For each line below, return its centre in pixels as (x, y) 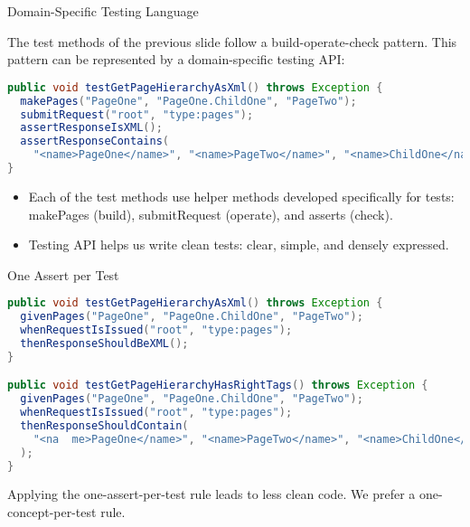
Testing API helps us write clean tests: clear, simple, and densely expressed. (239, 245)
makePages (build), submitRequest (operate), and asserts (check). (211, 214)
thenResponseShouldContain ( (104, 425)
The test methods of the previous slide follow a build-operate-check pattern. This (232, 41)
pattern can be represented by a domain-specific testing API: (176, 59)
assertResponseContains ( (94, 141)
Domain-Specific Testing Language (103, 11)
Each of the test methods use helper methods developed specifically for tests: (241, 196)
